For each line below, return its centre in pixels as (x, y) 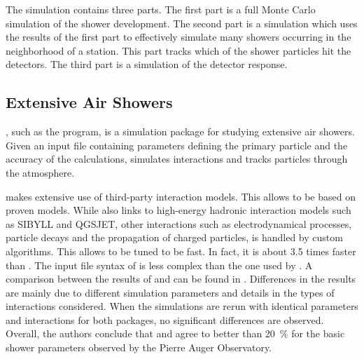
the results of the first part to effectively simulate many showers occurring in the (178, 37)
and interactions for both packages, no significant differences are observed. (165, 319)
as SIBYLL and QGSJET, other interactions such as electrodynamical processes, (179, 223)
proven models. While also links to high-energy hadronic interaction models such (178, 210)
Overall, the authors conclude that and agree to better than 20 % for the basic (175, 333)
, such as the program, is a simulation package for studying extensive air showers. (180, 131)
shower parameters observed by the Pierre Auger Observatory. (139, 347)
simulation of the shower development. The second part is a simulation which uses (182, 23)
